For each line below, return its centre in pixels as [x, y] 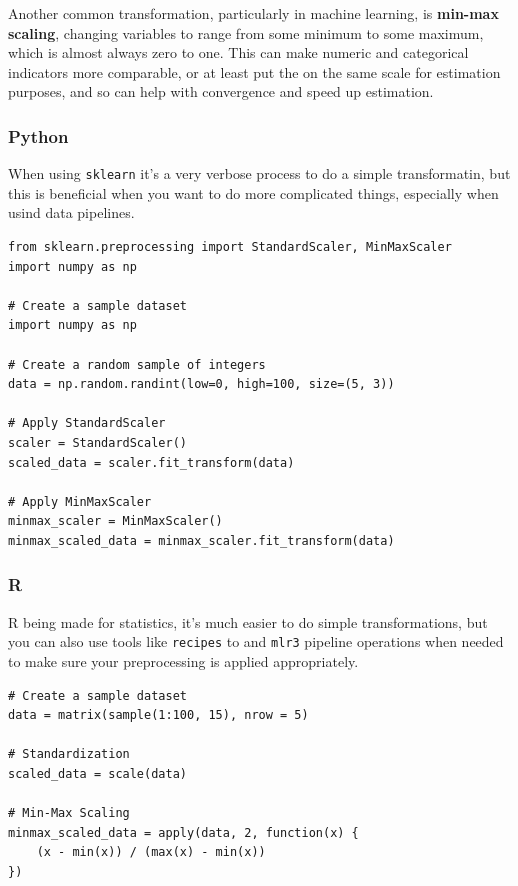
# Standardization [69, 754]
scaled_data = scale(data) [97, 773]
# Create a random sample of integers [137, 364]
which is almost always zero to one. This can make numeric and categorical [238, 52]
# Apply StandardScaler [87, 423]
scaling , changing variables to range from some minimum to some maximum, [246, 32]
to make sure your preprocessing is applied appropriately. [183, 661]
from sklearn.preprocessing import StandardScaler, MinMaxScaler [230, 247]
